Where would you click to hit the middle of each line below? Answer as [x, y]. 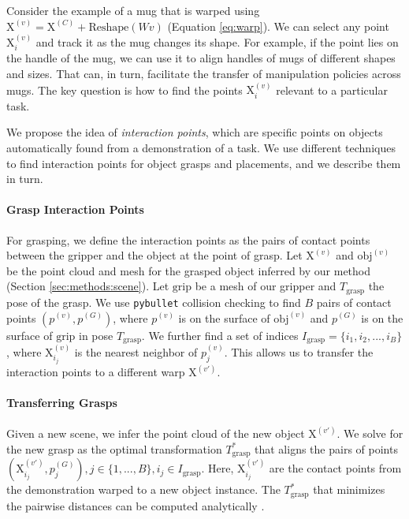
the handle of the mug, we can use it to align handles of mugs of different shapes [201, 58]
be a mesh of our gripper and [266, 286]
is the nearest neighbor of [136, 351]
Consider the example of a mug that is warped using [133, 10]
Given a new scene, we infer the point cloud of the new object [156, 433]
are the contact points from [335, 468]
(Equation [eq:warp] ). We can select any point [278, 26]
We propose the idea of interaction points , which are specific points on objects [195, 132]
